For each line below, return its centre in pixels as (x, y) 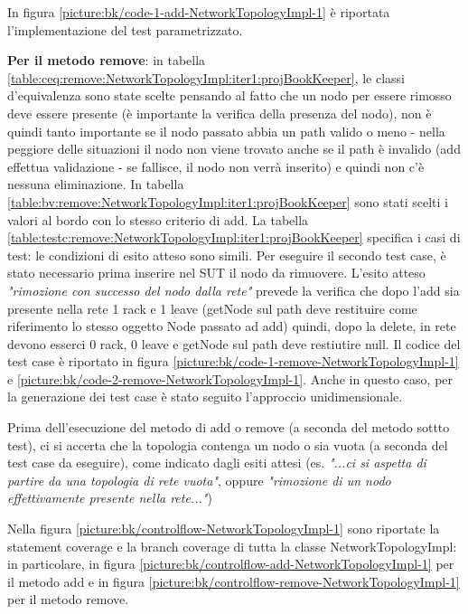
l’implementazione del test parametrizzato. (125, 29)
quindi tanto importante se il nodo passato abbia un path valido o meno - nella (226, 131)
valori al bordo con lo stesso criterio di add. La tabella (158, 219)
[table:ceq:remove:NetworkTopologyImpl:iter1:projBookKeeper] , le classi (206, 77)
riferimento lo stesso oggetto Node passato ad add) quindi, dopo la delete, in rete (232, 326)
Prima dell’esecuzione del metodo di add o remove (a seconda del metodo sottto (229, 427)
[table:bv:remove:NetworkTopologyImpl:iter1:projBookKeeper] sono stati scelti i (228, 201)
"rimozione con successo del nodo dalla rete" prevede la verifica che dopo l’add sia (234, 290)
